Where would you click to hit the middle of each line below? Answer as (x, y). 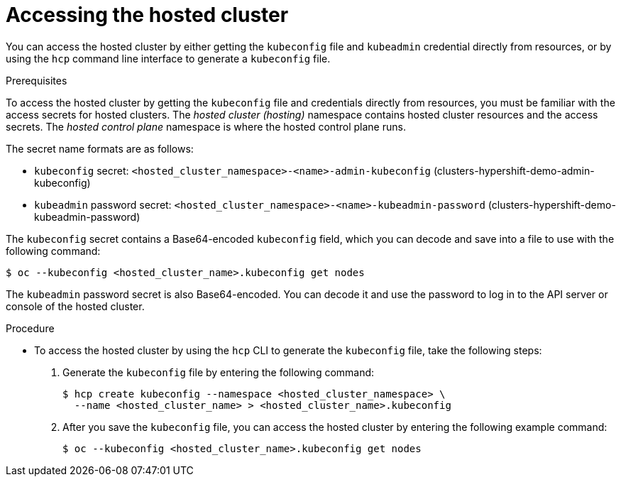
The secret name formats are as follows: (100, 148)
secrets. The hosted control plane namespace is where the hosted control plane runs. (206, 126)
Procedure (30, 328)
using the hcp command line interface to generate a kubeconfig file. (168, 58)
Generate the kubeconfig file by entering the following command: (219, 372)
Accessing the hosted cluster (147, 15)
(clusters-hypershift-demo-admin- (514, 170)
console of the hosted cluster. (75, 306)
